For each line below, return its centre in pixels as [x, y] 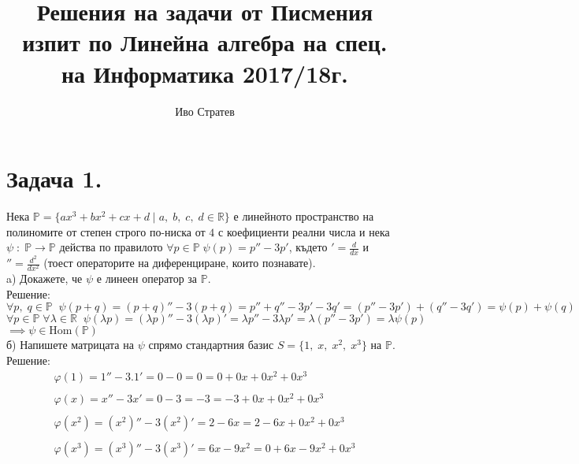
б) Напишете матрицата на [70, 345]
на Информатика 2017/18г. [205, 73]
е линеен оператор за [147, 278]
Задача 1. [54, 178]
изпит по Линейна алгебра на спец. [205, 42]
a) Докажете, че [45, 278]
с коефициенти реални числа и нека [304, 231]
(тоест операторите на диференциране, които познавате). [180, 263]
